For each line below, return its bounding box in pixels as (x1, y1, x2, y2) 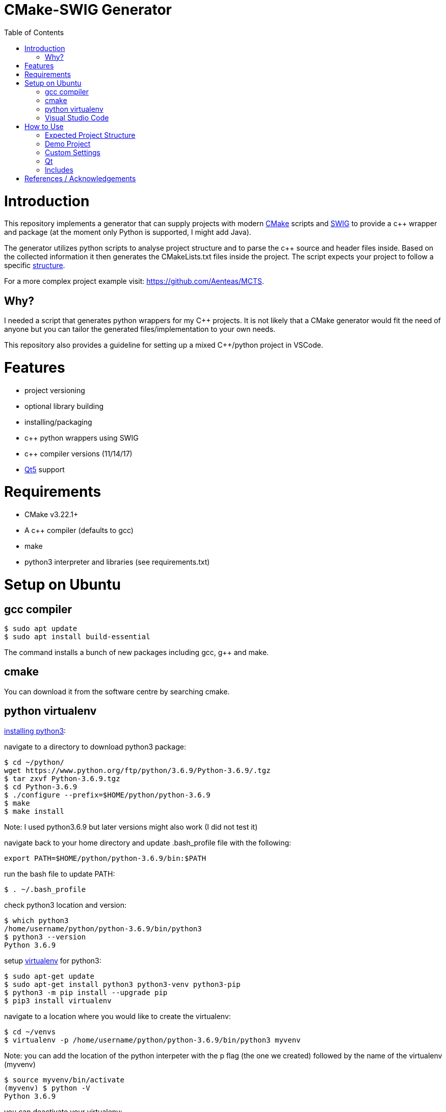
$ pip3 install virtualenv (4, 996, 112, 1005)
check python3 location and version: (4, 900, 127, 909)
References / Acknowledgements (24, 174, 136, 183)
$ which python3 (4, 916, 69, 925)
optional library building (24, 401, 104, 410)
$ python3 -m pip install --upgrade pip (4, 988, 168, 997)
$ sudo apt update (4, 624, 77, 633)
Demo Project (45, 139, 91, 148)
